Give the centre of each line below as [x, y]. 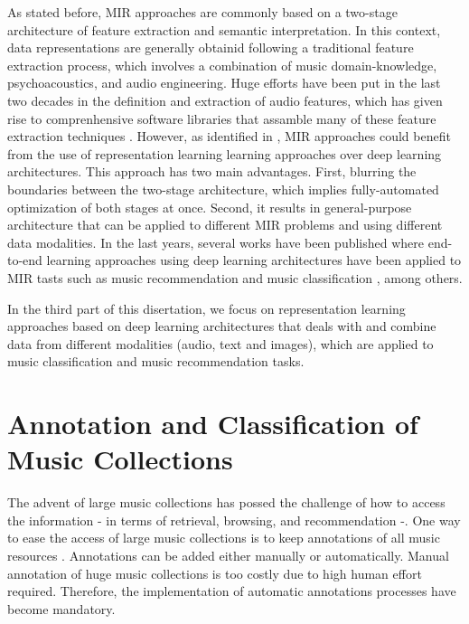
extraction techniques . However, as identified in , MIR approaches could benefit [229, 136]
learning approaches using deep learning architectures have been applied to [254, 260]
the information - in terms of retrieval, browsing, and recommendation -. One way [234, 520]
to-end [25, 260]
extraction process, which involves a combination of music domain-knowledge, [222, 65]
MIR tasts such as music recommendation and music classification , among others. [235, 277]
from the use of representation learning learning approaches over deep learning [225, 153]
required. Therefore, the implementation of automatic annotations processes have [232, 591]
